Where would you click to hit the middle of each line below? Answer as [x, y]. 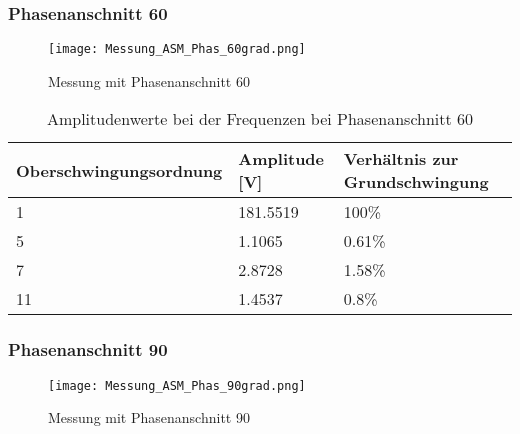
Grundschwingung [416, 182]
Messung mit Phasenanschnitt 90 [149, 417]
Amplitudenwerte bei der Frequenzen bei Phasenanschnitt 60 [260, 119]
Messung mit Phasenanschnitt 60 [149, 80]
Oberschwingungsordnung [119, 170]
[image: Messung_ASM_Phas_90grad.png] [177, 385]
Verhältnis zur [401, 159]
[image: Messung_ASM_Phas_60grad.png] [177, 49]
